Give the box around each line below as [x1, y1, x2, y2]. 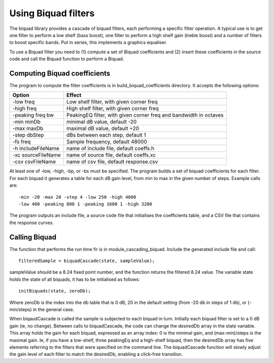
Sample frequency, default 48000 [66, 138, 147, 146]
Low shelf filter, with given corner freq [66, 98, 158, 105]
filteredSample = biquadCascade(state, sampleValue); [18, 258, 155, 264]
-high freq [12, 105, 37, 112]
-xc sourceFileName [12, 152, 61, 159]
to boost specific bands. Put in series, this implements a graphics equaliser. [9, 40, 167, 46]
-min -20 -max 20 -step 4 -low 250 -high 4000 [18, 194, 136, 200]
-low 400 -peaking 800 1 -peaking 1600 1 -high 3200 [18, 201, 152, 207]
